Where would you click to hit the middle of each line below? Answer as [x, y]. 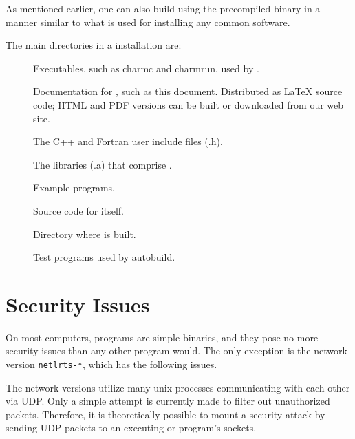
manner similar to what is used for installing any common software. [148, 22]
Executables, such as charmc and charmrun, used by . [146, 68]
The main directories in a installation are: [94, 45]
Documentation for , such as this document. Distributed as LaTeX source [188, 91]
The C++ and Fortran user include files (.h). [128, 141]
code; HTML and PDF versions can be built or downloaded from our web [189, 104]
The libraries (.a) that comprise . [103, 164]
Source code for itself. [78, 210]
